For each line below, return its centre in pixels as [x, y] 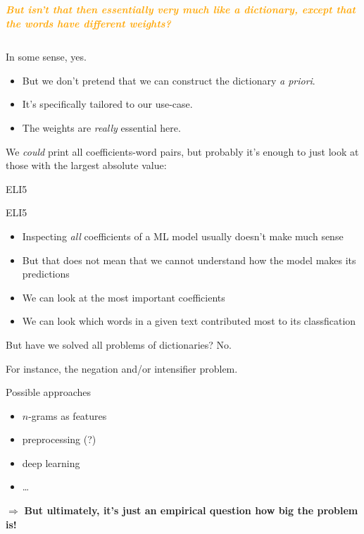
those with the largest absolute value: [86, 165]
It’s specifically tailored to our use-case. [107, 104]
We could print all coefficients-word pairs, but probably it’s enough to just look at [182, 151]
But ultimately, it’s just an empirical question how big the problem [191, 510]
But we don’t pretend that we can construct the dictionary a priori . [169, 80]
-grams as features [68, 415]
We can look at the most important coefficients [124, 297]
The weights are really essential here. [101, 127]
